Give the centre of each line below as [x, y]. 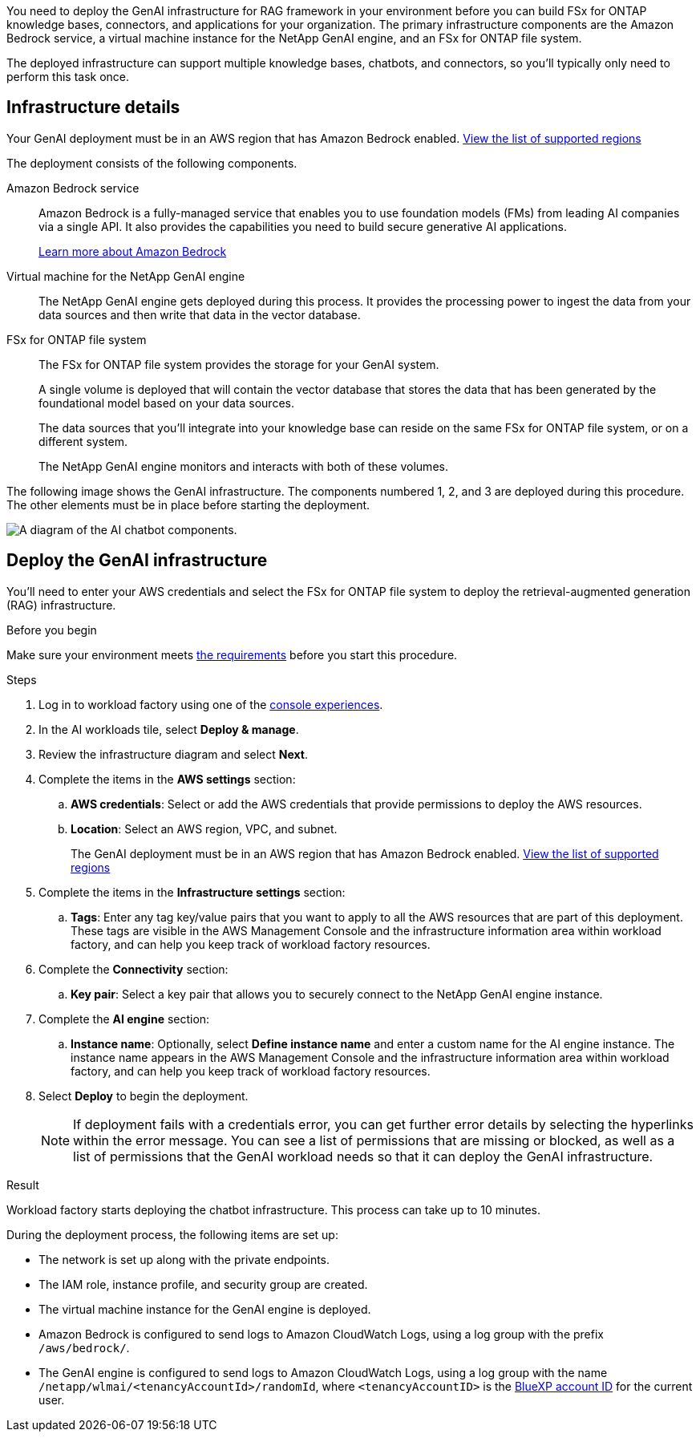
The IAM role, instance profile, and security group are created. [203, 1284]
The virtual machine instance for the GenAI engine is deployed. [205, 1309]
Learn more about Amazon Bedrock [133, 251]
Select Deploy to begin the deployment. [144, 1096]
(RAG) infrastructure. [61, 605]
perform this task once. [68, 77]
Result [23, 1185]
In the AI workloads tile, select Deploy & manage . [169, 729]
